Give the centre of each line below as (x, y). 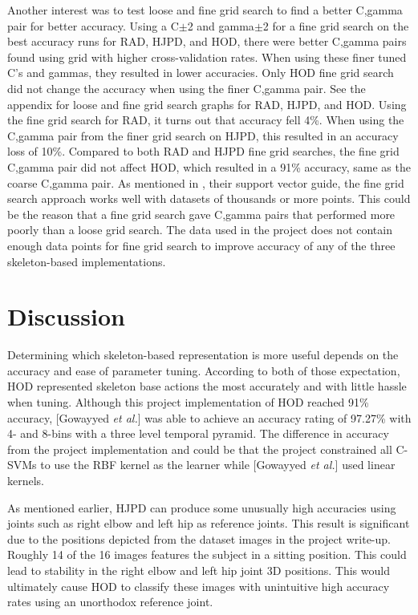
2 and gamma (221, 25)
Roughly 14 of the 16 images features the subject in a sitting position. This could (207, 554)
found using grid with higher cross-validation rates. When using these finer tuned (207, 57)
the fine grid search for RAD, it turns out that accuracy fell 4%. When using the (206, 120)
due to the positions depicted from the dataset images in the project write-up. (199, 538)
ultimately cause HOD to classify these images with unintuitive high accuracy (199, 586)
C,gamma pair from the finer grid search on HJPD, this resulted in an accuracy (203, 135)
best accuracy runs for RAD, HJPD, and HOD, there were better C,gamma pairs (207, 41)
